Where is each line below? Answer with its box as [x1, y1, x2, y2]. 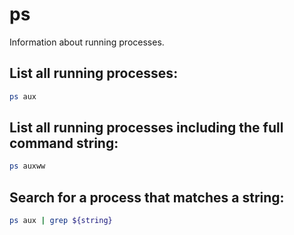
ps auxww [9, 161, 46, 172]
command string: [9, 135, 119, 152]
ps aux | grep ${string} [9, 216, 113, 226]
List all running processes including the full [9, 119, 284, 137]
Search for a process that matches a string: [9, 189, 285, 206]
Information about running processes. [9, 36, 165, 48]
